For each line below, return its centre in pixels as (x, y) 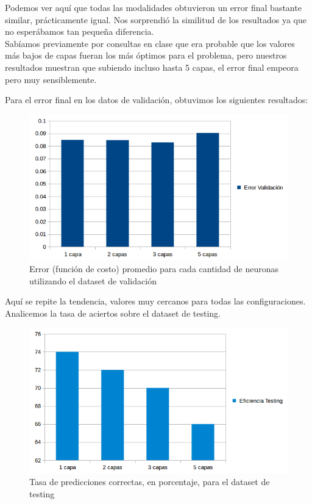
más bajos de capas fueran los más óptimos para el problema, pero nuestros (146, 55)
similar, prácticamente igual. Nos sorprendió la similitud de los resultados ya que (156, 19)
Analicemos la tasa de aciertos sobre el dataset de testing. (113, 313)
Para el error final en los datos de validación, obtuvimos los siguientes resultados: (157, 100)
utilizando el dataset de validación (93, 280)
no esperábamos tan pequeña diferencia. (80, 31)
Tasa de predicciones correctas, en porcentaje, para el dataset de (150, 482)
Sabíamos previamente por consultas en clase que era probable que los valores (150, 43)
